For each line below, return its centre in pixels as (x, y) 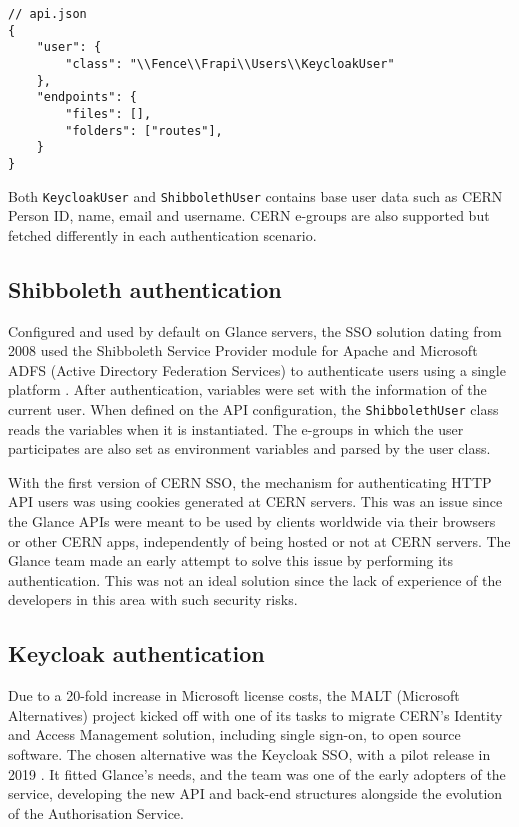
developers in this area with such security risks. (153, 599)
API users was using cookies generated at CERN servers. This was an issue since (255, 501)
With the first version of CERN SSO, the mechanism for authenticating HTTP (250, 481)
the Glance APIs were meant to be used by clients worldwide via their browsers (252, 521)
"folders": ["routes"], (144, 130)
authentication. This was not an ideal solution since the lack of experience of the (255, 579)
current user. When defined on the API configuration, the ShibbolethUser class (253, 408)
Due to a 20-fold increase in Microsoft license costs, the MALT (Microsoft (234, 695)
